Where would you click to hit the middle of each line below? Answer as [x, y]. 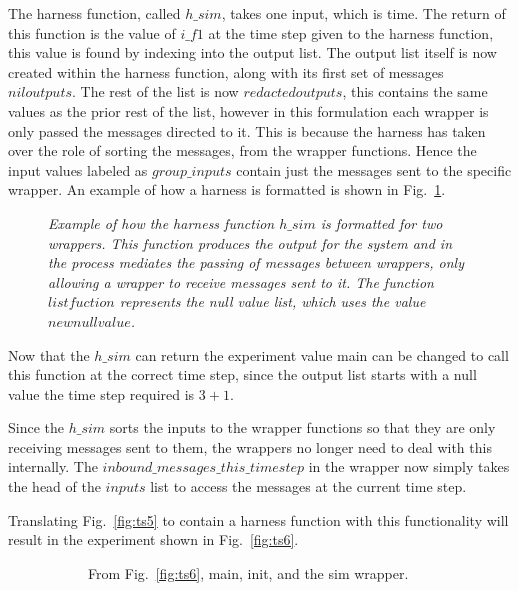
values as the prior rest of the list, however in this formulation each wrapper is [248, 110]
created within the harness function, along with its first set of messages [226, 71]
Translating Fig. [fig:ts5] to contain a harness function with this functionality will [258, 519]
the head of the [54, 486]
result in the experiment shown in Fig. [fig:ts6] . [153, 539]
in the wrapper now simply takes [409, 466]
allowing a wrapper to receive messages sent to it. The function [241, 281]
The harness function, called [94, 13]
